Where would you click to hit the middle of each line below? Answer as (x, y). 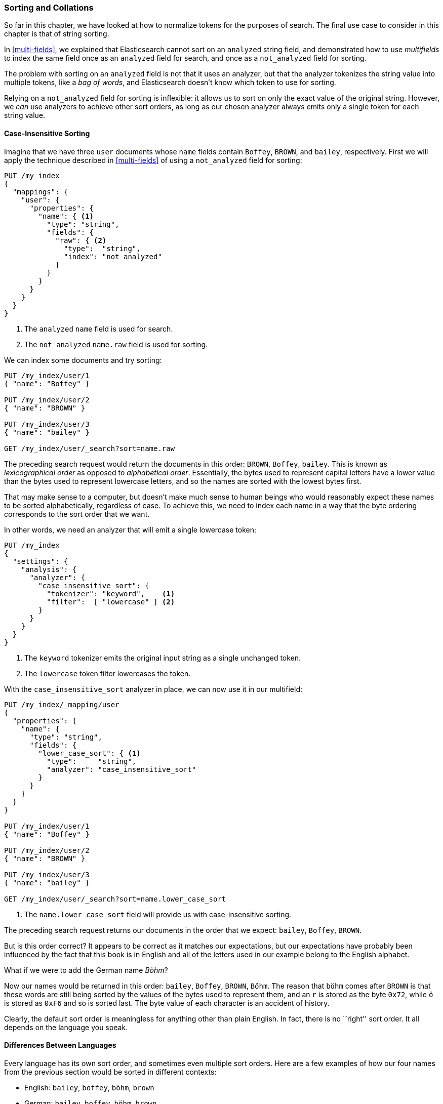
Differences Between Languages (60, 1045)
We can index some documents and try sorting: (83, 360)
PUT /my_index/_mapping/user (62, 704)
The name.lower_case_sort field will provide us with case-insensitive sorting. (158, 914)
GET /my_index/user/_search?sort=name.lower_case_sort (115, 899)
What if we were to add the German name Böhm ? (86, 970)
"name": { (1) (66, 216)
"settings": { (40, 561)
